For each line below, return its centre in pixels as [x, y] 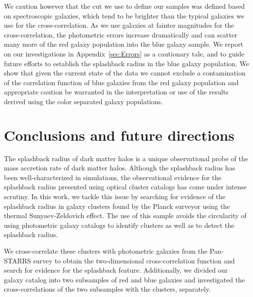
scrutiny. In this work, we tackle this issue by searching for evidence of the [115, 196]
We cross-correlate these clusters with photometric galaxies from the [106, 251]
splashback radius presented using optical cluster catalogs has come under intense [125, 187]
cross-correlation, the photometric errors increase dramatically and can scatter [121, 34]
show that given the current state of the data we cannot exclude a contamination [125, 73]
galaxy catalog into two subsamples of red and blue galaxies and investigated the [125, 279]
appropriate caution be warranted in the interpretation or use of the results [116, 92]
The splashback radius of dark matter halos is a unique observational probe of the [126, 158]
